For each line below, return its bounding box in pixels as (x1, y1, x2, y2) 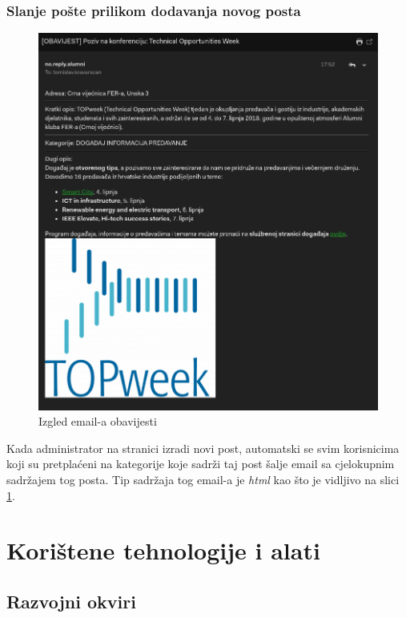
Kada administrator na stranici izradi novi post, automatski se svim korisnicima (6, 439, 400, 456)
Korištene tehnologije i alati (6, 534, 320, 567)
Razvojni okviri (6, 588, 136, 613)
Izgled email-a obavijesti (38, 413, 157, 430)
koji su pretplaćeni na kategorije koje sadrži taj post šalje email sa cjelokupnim (6, 455, 395, 472)
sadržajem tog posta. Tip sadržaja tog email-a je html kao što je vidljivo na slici (6, 471, 400, 487)
